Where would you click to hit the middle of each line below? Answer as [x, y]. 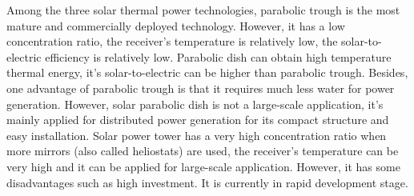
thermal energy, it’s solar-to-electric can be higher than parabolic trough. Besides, [207, 72]
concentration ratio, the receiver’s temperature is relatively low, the [172, 41]
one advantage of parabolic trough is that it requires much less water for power [201, 88]
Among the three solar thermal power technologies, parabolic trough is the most [203, 10]
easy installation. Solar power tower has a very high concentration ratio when [197, 135]
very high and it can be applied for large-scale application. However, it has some [203, 166]
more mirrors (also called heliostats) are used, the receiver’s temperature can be [203, 151]
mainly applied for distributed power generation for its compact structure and [198, 120]
